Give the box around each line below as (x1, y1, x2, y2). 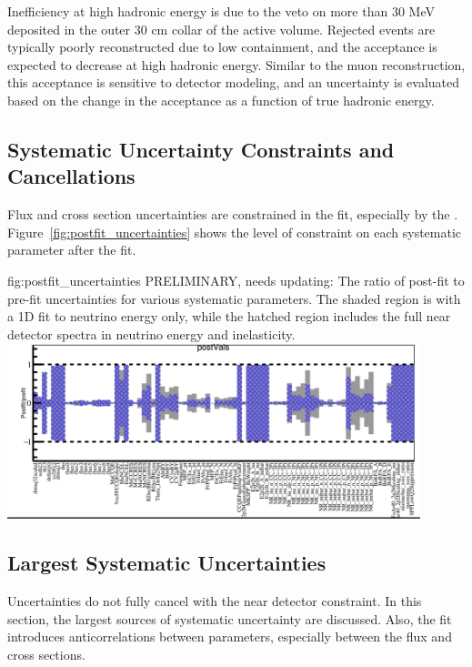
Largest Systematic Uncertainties (7, 549, 326, 577)
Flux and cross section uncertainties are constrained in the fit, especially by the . (7, 205, 458, 224)
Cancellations (7, 162, 136, 190)
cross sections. (7, 645, 85, 664)
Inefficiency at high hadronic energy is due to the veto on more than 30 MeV (7, 2, 435, 20)
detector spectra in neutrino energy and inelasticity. (7, 324, 296, 343)
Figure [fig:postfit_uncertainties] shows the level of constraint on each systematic (7, 222, 462, 241)
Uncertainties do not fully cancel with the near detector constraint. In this (7, 591, 422, 611)
